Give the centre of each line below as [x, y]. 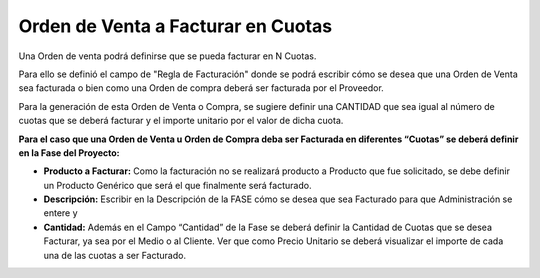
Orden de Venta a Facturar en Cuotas [175, 26]
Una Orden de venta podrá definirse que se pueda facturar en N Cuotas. [167, 56]
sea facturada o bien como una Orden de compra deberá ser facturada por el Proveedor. [201, 88]
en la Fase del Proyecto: [69, 152]
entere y [61, 213]
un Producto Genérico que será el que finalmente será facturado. [177, 185]
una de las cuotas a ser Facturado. [115, 255]
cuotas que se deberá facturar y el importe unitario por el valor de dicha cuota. [181, 121]
